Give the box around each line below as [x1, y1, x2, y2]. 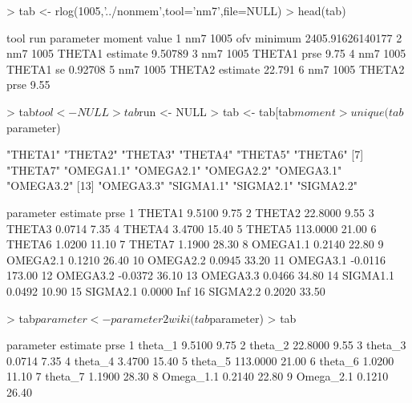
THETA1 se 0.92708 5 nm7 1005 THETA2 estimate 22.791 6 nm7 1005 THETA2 [6, 60, 405, 77]
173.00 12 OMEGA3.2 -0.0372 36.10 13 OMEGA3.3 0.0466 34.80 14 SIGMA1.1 [6, 267, 395, 284]
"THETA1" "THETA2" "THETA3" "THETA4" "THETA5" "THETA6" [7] [6, 146, 364, 163]
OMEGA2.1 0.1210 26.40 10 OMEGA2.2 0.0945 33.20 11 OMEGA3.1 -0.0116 [6, 251, 386, 268]
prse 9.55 [6, 76, 50, 93]
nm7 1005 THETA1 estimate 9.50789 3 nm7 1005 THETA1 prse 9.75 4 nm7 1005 [6, 45, 406, 62]
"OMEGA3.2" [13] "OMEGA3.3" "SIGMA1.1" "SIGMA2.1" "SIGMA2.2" [6, 177, 357, 194]
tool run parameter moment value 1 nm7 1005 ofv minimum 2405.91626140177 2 [6, 29, 402, 46]
